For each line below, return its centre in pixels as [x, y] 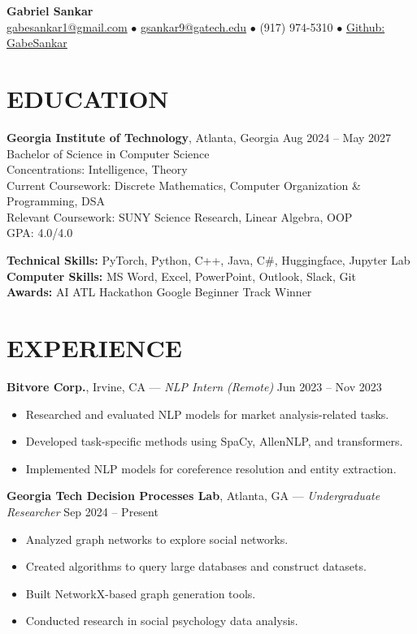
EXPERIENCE [94, 348]
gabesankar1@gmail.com [67, 26]
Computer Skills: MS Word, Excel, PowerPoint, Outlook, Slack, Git [181, 276]
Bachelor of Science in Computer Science [108, 153]
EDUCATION [88, 98]
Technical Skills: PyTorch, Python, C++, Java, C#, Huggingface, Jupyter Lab [208, 260]
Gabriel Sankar [50, 11]
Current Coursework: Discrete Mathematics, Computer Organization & [184, 185]
